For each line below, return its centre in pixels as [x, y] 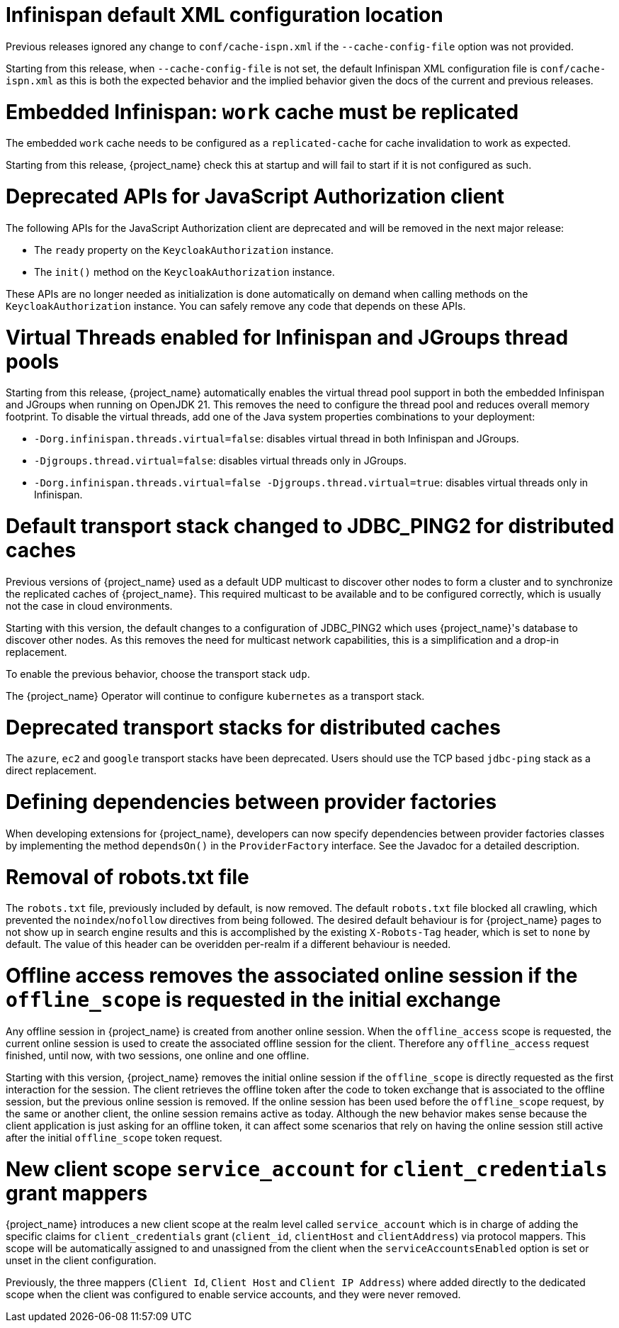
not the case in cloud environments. [89, 606]
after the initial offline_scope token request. [114, 1137]
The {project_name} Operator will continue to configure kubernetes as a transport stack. [215, 696]
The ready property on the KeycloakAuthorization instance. [184, 250]
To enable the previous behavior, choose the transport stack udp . [158, 674]
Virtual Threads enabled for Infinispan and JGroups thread [287, 337]
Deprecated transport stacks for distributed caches [253, 727]
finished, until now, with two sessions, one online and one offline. [158, 1055]
